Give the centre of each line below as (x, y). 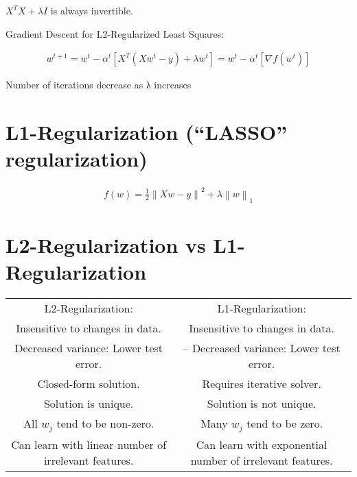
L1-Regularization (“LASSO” (147, 132)
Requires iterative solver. (262, 384)
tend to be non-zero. (105, 424)
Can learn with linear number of (89, 444)
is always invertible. (92, 10)
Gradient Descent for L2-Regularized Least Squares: (115, 33)
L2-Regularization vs (106, 244)
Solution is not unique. (262, 404)
